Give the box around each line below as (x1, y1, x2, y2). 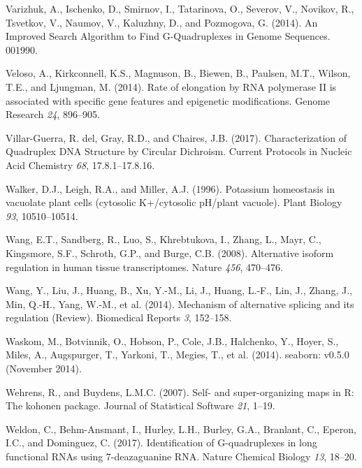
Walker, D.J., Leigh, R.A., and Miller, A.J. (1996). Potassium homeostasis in (6, 181, 335, 196)
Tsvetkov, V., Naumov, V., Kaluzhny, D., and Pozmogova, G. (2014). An (6, 15, 318, 29)
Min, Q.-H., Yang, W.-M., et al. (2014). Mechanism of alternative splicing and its (6, 296, 354, 311)
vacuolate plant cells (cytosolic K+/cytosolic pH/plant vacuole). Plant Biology (6, 195, 342, 210)
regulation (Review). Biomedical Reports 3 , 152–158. (6, 310, 232, 325)
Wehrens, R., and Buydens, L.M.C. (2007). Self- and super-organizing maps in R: (6, 384, 354, 399)
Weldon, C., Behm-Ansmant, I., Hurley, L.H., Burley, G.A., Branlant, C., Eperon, (6, 421, 356, 436)
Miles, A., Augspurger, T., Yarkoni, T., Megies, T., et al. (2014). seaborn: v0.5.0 (6, 347, 349, 362)
